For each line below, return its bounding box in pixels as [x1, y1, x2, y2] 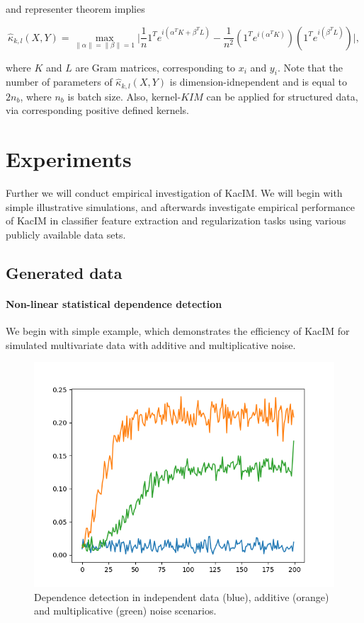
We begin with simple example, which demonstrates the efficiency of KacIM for [6, 324, 350, 338]
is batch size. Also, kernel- [67, 88, 181, 103]
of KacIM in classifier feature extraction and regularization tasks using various [6, 213, 346, 228]
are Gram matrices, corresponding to [75, 59, 236, 74]
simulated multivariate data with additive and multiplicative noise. [6, 337, 296, 352]
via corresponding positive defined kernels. [6, 103, 189, 118]
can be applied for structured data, [206, 88, 358, 103]
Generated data [6, 261, 123, 283]
